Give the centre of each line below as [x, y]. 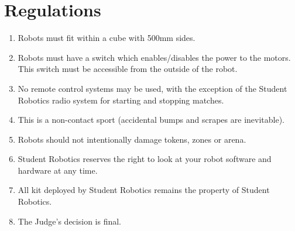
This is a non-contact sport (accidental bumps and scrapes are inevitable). [151, 120]
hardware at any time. [58, 170]
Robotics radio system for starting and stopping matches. [121, 100]
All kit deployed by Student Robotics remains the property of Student [144, 190]
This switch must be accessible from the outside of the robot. [128, 69]
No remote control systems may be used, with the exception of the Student [152, 88]
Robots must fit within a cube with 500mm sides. [107, 38]
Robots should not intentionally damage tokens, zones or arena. [132, 139]
